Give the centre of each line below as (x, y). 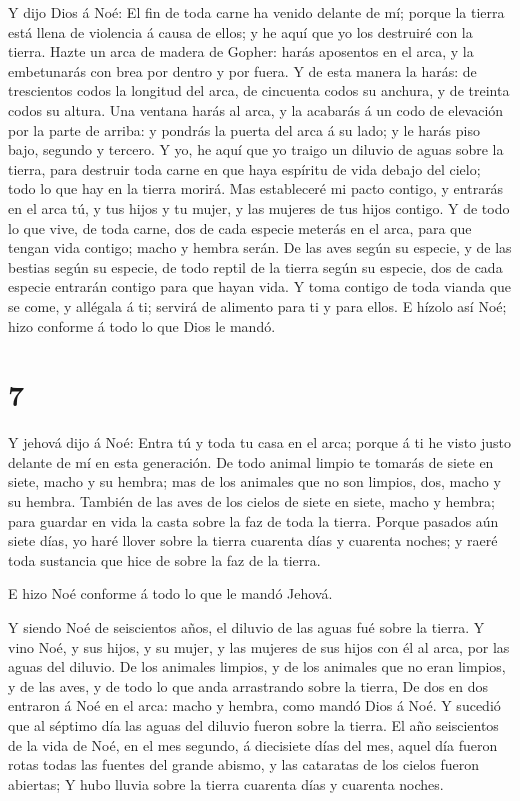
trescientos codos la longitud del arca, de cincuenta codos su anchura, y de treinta (259, 90)
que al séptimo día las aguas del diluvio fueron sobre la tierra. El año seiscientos (253, 724)
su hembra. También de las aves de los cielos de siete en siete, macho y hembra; (252, 501)
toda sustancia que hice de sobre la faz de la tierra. (164, 559)
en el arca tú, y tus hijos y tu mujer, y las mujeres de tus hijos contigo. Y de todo (259, 207)
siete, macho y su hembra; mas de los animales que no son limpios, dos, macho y (254, 481)
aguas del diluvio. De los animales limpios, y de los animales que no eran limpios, (257, 666)
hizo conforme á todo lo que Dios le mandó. (142, 325)
